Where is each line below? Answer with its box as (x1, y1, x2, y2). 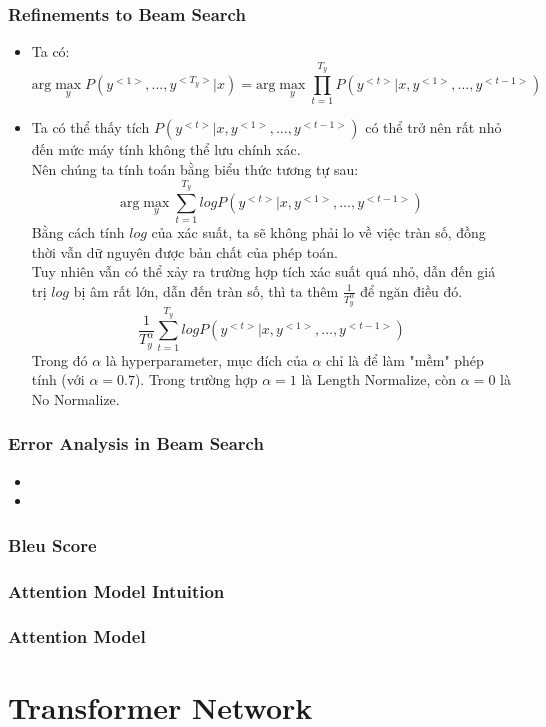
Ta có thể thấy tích (31, 117, 150, 138)
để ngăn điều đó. (360, 280, 463, 301)
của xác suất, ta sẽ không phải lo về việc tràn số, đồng (151, 222, 486, 243)
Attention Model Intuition (8, 578, 225, 603)
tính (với (31, 369, 85, 390)
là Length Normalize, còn (301, 369, 457, 390)
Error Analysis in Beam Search (8, 431, 264, 456)
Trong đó (31, 349, 88, 370)
